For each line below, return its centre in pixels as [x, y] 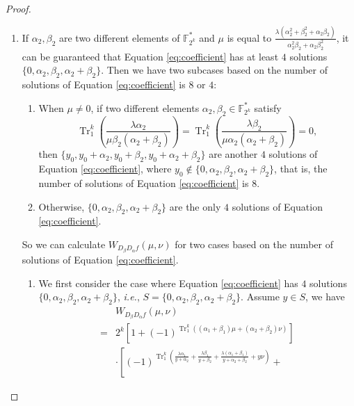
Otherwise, [62, 206]
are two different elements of [119, 37]
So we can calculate [64, 244]
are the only [195, 206]
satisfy [268, 107]
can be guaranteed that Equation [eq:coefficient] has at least [150, 56]
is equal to [249, 37]
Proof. [18, 8]
